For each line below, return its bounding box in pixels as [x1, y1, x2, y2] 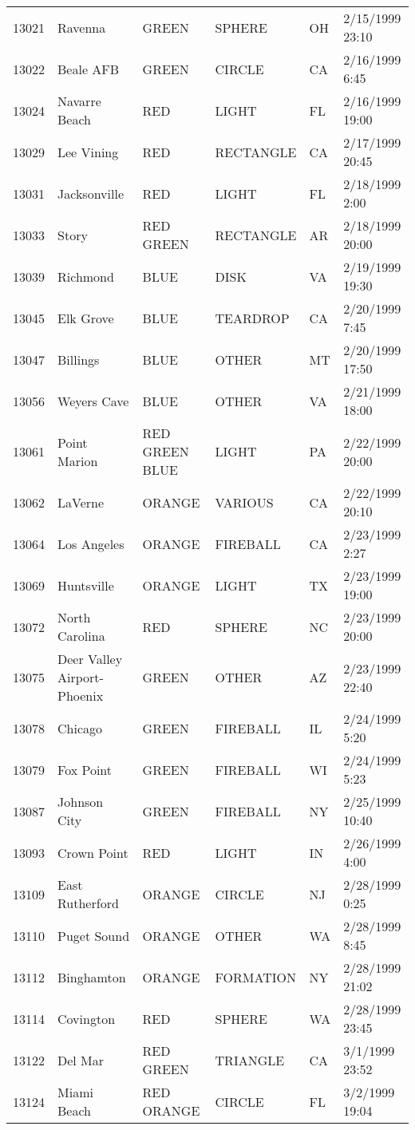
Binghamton [57, 967, 126, 986]
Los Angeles [57, 534, 125, 553]
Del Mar [57, 1050, 105, 1069]
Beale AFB [57, 59, 120, 78]
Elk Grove [57, 308, 114, 327]
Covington [57, 1009, 116, 1028]
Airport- [57, 668, 104, 686]
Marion [57, 451, 98, 470]
